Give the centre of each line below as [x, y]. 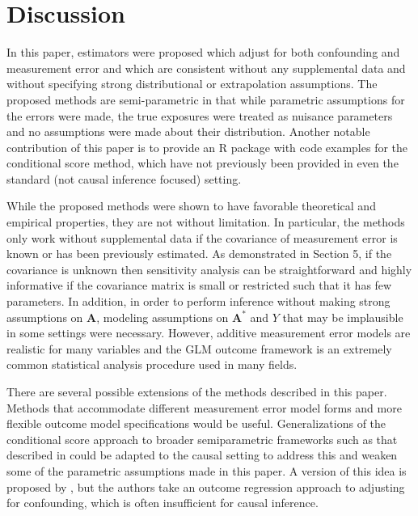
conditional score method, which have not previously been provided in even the [203, 163]
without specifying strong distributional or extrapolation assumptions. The [192, 84]
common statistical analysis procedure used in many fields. [152, 364]
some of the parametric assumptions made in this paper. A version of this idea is [207, 470]
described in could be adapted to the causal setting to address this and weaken [202, 455]
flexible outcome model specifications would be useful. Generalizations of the [196, 423]
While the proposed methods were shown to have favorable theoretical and [191, 206]
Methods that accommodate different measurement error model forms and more [204, 407]
